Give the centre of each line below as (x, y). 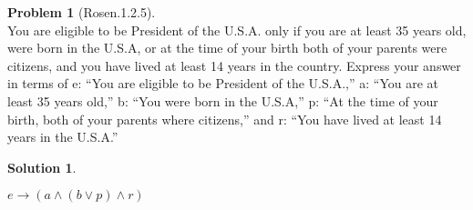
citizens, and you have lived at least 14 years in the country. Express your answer (234, 65)
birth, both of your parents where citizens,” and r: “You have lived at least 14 (225, 119)
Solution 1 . (42, 167)
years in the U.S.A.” (63, 137)
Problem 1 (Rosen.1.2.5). (82, 12)
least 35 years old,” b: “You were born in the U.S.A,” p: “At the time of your (223, 100)
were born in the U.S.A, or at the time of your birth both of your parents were (227, 48)
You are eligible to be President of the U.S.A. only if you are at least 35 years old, (237, 30)
